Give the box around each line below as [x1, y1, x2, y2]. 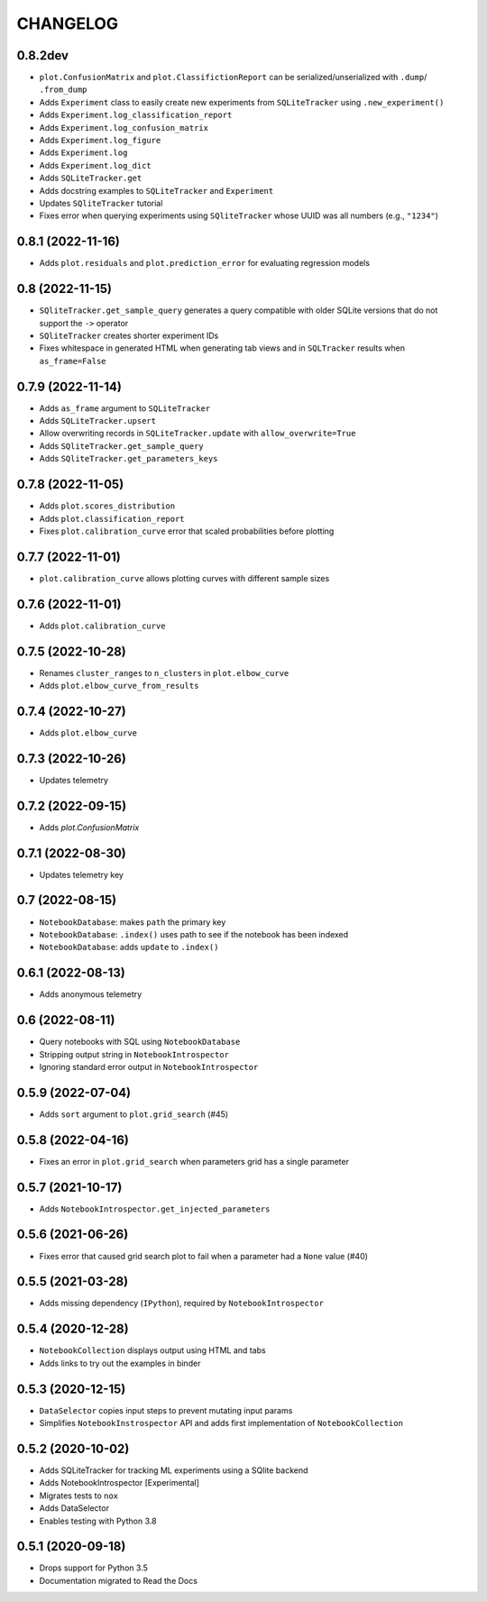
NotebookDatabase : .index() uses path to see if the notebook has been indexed [39, 929, 349, 939]
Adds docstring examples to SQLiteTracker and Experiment [39, 185, 274, 196]
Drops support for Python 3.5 [39, 1562, 148, 1573]
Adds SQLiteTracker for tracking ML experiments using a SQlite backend [39, 1465, 308, 1476]
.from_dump [39, 85, 87, 95]
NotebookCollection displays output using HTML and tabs [39, 1345, 266, 1356]
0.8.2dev [16, 48, 69, 63]
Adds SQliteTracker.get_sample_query [39, 440, 205, 451]
